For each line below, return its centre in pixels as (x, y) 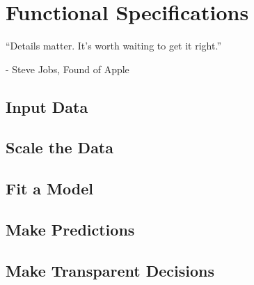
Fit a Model (49, 188)
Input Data (47, 106)
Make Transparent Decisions (110, 270)
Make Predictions (70, 230)
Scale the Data (60, 147)
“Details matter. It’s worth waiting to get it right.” (114, 46)
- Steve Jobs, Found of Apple (68, 69)
